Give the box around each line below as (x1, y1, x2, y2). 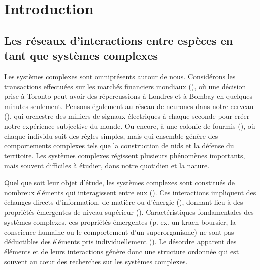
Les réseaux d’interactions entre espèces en (4, 32, 233, 48)
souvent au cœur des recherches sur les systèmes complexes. (4, 256, 188, 266)
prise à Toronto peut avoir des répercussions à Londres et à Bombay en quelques (4, 91, 253, 101)
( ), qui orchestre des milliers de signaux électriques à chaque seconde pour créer (4, 111, 250, 121)
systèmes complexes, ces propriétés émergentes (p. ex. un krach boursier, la (4, 217, 236, 227)
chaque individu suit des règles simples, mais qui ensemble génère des (4, 130, 218, 141)
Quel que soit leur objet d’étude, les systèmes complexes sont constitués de (4, 177, 235, 187)
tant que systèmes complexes (4, 47, 158, 63)
